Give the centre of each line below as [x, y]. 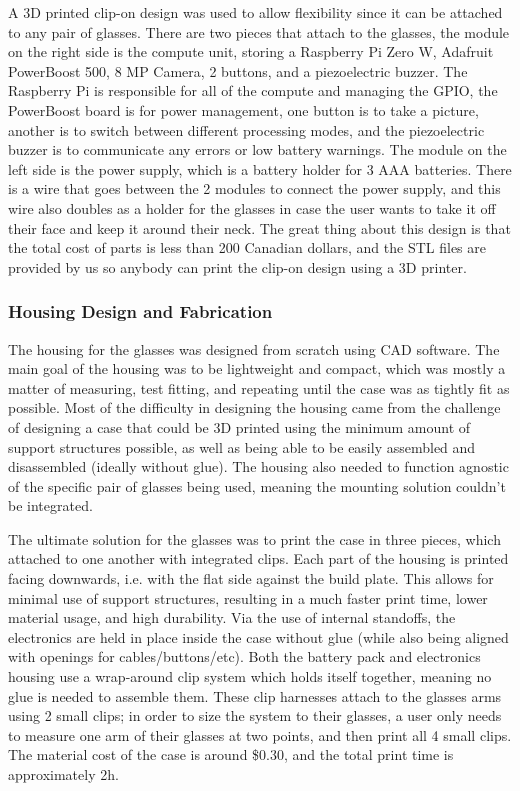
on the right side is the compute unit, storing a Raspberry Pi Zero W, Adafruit [251, 51]
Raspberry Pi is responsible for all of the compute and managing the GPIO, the [253, 90]
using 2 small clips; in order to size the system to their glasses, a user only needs [255, 715]
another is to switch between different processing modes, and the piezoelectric [246, 129]
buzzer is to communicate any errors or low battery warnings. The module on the [257, 149]
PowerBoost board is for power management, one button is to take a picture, [243, 109]
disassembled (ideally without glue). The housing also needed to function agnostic [258, 466]
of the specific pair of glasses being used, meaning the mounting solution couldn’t [257, 485]
